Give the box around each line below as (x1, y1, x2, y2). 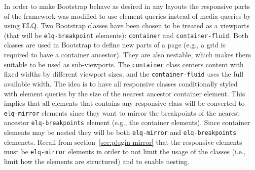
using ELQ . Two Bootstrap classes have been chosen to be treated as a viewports (4, 20, 250, 31)
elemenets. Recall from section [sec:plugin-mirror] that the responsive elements (4, 136, 242, 147)
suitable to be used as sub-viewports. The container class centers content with (4, 59, 244, 69)
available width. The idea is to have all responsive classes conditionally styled (4, 78, 238, 88)
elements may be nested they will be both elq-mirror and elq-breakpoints (4, 127, 237, 137)
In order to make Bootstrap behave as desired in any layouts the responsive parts (4, 1, 250, 11)
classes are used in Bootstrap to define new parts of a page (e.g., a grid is (4, 40, 226, 50)
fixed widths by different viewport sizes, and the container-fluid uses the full (4, 69, 244, 79)
